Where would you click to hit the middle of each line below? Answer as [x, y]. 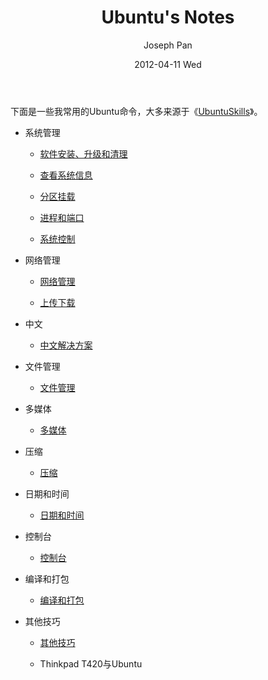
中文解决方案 [66, 345]
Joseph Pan [168, 45]
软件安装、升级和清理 [83, 153]
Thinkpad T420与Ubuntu [91, 663]
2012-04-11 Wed [168, 64]
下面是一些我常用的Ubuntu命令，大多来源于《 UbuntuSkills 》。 [136, 111]
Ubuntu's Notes [168, 17]
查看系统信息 [66, 175]
